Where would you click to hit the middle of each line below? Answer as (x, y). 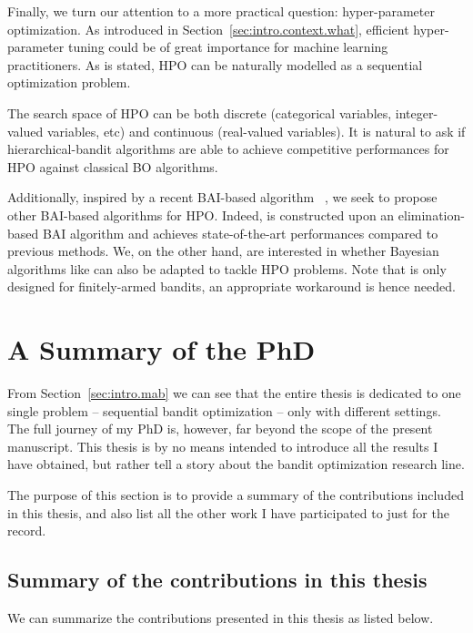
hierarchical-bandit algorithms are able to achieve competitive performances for (228, 149)
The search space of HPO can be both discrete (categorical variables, (200, 112)
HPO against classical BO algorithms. (113, 166)
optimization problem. (69, 82)
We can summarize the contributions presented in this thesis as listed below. (221, 617)
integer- (417, 112)
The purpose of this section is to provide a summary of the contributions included (236, 495)
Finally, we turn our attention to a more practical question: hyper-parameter (221, 11)
